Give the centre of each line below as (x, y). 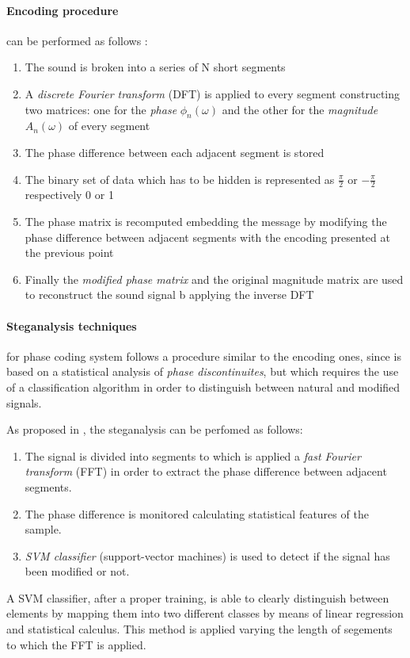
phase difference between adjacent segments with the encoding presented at (207, 237)
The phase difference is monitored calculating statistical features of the (197, 513)
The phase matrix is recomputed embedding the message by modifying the (206, 221)
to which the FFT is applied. (76, 644)
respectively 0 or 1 (69, 195)
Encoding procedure (63, 10)
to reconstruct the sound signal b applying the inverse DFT (169, 295)
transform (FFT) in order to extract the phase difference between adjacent (206, 471)
